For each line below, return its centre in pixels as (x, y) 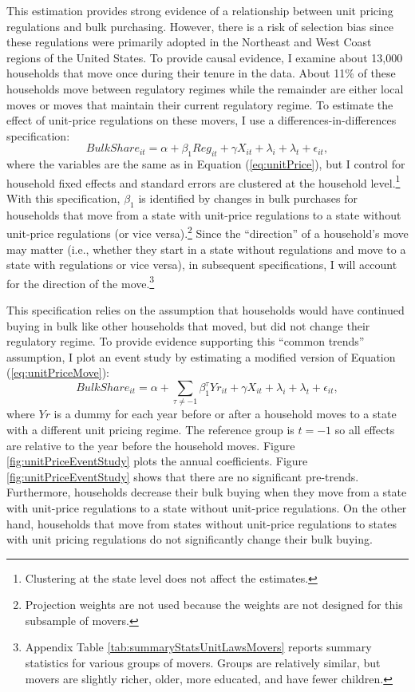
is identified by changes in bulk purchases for (248, 198)
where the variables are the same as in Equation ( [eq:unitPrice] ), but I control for (206, 164)
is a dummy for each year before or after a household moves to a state (225, 414)
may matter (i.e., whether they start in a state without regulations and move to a (206, 249)
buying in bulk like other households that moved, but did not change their (188, 325)
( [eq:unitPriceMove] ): (58, 372)
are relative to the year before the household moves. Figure (151, 445)
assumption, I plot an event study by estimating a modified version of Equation (201, 356)
